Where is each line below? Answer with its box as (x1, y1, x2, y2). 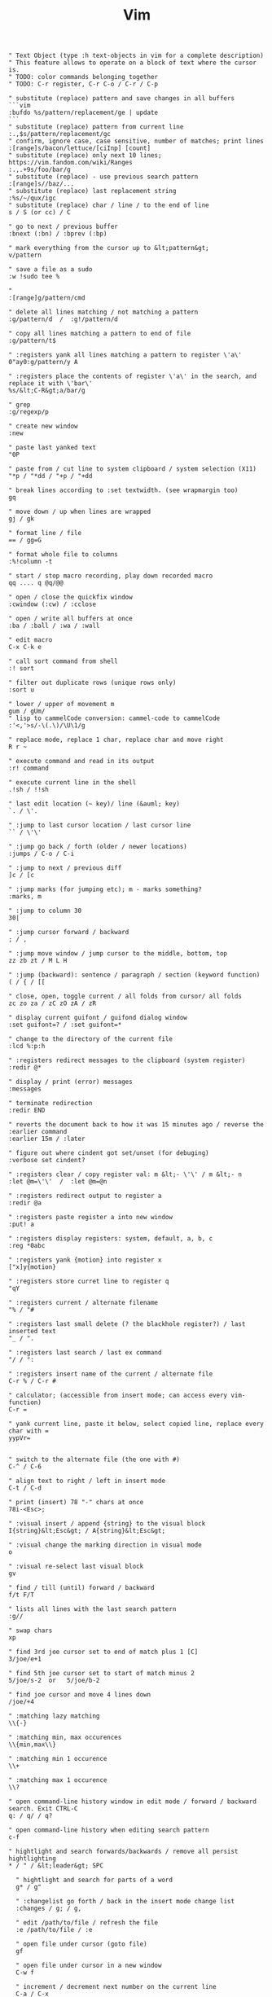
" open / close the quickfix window (8, 593, 133, 602)
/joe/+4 (8, 1698, 35, 1706)
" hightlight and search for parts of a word (15, 1876, 173, 1885)
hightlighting (8, 1854, 57, 1863)
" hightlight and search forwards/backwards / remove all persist (8, 1847, 239, 1856)
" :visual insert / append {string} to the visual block (8, 1520, 206, 1528)
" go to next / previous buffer (8, 222, 118, 231)
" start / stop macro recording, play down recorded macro (8, 572, 213, 580)
